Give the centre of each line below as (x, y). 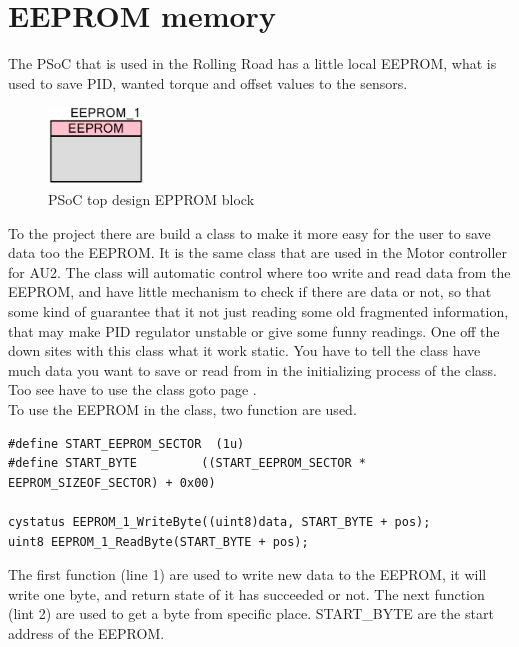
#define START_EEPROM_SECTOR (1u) (126, 443)
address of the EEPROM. (86, 632)
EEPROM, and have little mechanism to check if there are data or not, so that (250, 291)
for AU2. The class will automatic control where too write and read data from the (259, 271)
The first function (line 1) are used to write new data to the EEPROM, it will (247, 574)
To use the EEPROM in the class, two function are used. (182, 409)
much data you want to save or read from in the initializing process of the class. (252, 369)
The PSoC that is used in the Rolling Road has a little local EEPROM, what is (252, 63)
